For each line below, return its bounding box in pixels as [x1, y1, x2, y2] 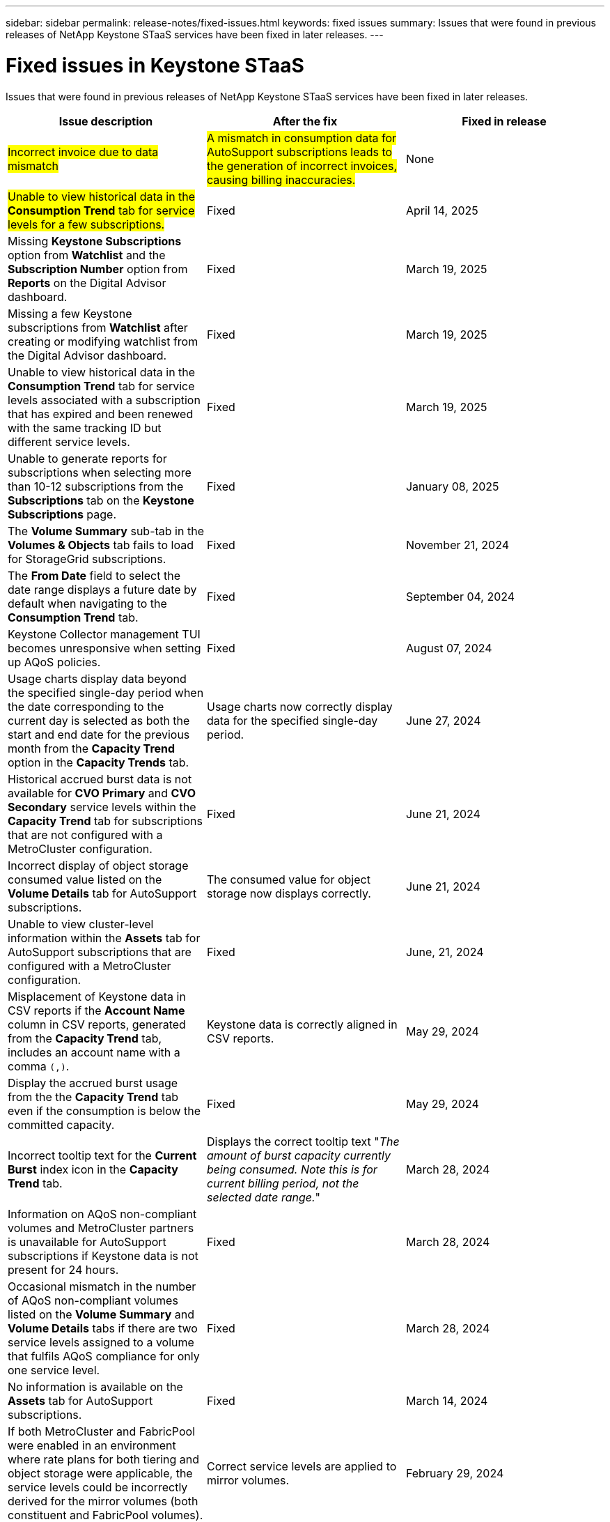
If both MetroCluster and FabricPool [8, 1424, 196, 1438]
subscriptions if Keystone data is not [8, 1248, 198, 1263]
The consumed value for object [206, 872, 370, 886]
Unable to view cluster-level [8, 916, 154, 931]
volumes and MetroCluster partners [8, 1220, 194, 1235]
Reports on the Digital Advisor [8, 275, 166, 290]
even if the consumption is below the [8, 1103, 201, 1118]
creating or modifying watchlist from [8, 334, 198, 348]
